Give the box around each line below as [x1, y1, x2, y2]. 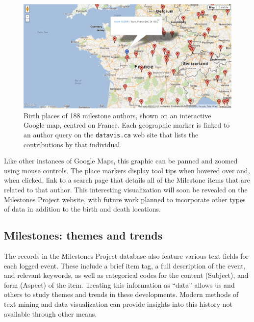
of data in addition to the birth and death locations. [4, 204, 161, 214]
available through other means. [4, 308, 97, 319]
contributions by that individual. [24, 139, 122, 149]
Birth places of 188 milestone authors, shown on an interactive [24, 110, 211, 120]
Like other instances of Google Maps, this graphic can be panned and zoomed [4, 156, 238, 166]
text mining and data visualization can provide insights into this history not [4, 299, 233, 309]
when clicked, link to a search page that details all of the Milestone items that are [4, 175, 250, 185]
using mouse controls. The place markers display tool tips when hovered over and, [4, 165, 250, 175]
